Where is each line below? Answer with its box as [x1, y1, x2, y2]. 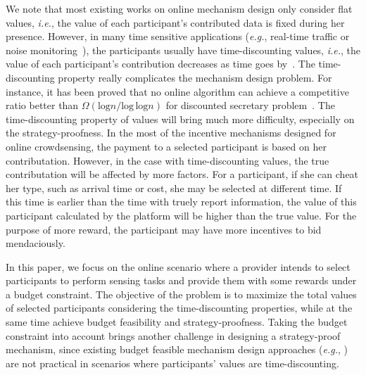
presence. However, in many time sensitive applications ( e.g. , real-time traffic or [6, 29, 350, 44]
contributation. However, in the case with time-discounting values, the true [6, 153, 329, 167]
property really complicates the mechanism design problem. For [58, 70, 332, 84]
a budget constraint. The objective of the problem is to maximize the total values [6, 286, 357, 301]
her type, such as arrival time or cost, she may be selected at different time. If [6, 180, 342, 195]
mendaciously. [6, 236, 65, 250]
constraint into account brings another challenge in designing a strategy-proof [6, 328, 341, 343]
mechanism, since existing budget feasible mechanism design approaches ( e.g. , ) [6, 342, 348, 357]
